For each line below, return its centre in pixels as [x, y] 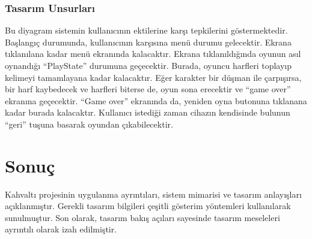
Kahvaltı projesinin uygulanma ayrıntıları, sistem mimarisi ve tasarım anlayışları [153, 194]
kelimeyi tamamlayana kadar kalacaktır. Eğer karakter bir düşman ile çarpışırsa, [153, 77]
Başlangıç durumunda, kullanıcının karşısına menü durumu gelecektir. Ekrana [148, 42]
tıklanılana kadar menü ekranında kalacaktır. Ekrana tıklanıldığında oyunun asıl [153, 54]
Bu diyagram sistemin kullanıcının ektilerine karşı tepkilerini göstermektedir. [146, 30]
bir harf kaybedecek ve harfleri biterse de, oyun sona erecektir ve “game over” [148, 89]
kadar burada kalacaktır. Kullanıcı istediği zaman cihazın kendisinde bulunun [148, 112]
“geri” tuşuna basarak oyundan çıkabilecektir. [89, 124]
